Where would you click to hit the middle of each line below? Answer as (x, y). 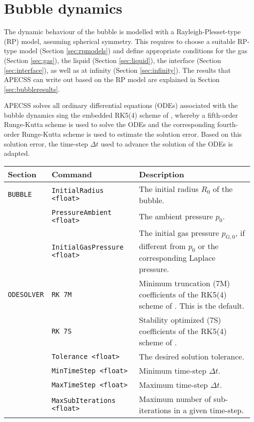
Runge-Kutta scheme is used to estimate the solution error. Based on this (132, 134)
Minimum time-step (173, 371)
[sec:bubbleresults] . (32, 89)
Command (72, 174)
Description (162, 174)
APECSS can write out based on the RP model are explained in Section (112, 79)
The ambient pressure (176, 216)
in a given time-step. (209, 410)
